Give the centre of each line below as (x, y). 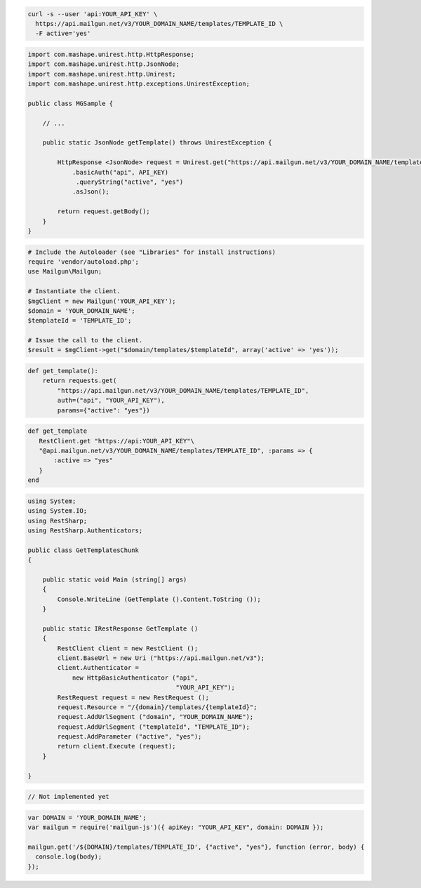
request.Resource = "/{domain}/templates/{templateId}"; (157, 707)
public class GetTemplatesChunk (83, 550)
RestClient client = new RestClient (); (128, 648)
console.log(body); (69, 857)
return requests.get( (80, 381)
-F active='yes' (63, 34)
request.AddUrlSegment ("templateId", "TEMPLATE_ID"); (154, 727)
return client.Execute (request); (116, 746)
